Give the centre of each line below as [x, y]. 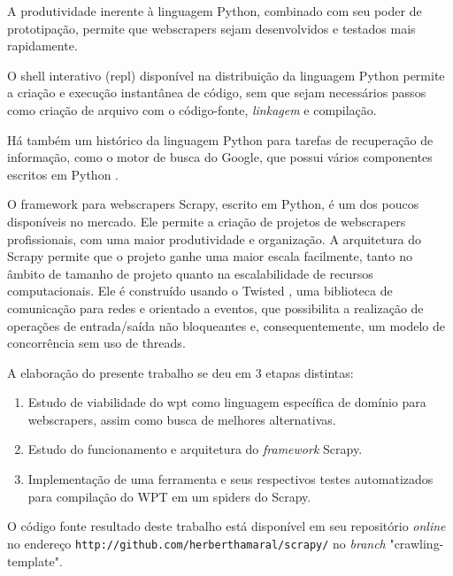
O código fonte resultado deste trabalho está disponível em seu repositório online [226, 526]
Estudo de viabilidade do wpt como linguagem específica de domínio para [227, 402]
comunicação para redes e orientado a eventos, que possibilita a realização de [215, 307]
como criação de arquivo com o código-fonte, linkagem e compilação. [192, 109]
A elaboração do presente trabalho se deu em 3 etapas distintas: [180, 372]
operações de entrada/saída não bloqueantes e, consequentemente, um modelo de [226, 325]
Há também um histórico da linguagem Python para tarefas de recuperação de [220, 139]
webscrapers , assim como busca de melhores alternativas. [182, 419]
